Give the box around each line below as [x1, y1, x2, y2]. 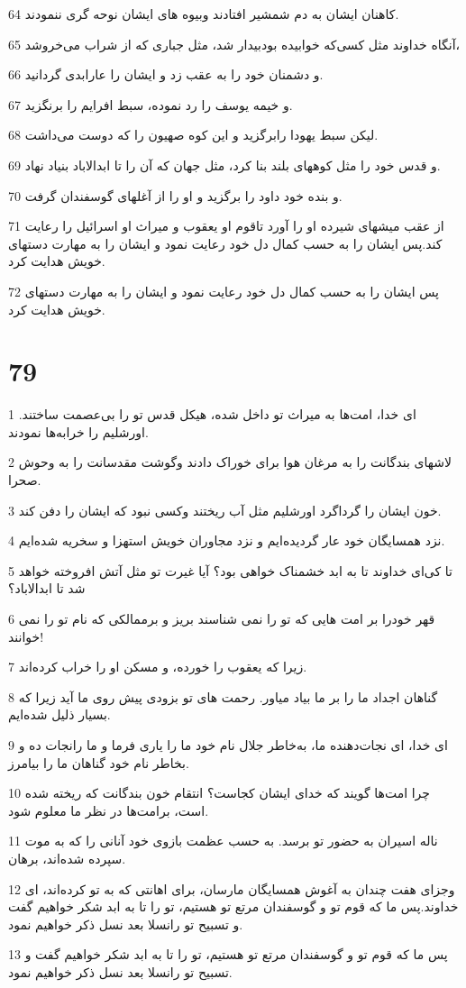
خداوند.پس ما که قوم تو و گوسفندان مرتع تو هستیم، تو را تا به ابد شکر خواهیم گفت [8, 897, 459, 916]
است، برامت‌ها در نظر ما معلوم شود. [8, 800, 209, 819]
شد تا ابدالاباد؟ [8, 579, 86, 598]
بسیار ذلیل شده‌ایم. [8, 705, 111, 724]
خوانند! [8, 627, 44, 645]
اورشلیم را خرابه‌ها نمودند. [8, 422, 149, 441]
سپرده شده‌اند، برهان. [8, 848, 126, 867]
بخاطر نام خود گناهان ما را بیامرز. [8, 753, 189, 772]
